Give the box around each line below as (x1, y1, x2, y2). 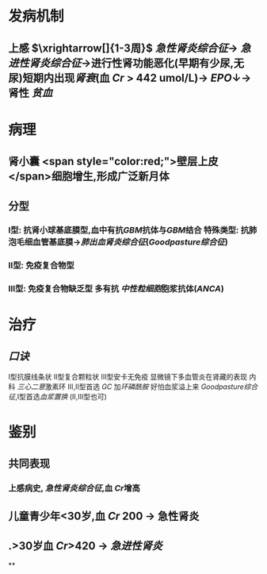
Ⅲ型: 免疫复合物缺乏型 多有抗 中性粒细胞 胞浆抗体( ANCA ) (8, 283, 224, 295)
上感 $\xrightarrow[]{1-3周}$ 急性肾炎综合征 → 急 (8, 41, 251, 55)
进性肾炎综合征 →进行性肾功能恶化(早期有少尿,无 (8, 56, 244, 70)
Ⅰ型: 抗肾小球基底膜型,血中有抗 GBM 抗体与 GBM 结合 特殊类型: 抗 (8, 225, 250, 236)
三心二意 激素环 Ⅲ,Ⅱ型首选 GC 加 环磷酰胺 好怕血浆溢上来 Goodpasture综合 (17, 382, 258, 391)
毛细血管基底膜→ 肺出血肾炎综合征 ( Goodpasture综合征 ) (16, 237, 228, 248)
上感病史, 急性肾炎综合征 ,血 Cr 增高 (8, 482, 140, 493)
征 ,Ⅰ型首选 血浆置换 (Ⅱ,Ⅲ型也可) (8, 392, 107, 402)
